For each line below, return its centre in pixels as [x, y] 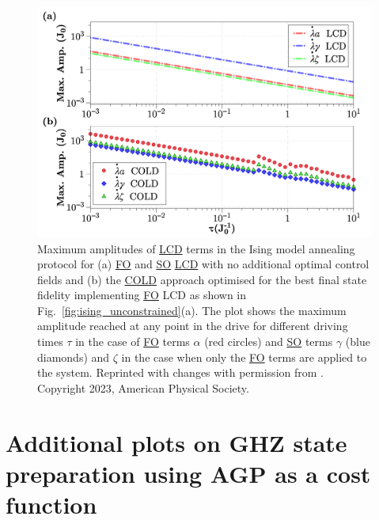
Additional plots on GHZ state [176, 442]
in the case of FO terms [133, 342]
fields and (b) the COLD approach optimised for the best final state [202, 279]
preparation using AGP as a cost [188, 473]
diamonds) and [74, 357]
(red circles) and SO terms [269, 342]
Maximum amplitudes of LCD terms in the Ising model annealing [196, 248]
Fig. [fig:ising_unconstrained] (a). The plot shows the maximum [192, 310]
